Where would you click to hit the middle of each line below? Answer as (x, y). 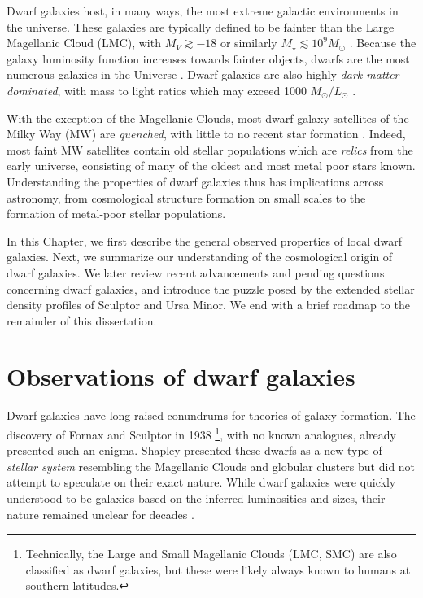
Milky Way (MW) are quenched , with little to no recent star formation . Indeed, (206, 134)
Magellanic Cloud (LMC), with (84, 43)
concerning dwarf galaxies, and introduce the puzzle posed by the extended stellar (211, 288)
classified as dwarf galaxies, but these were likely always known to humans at (218, 569)
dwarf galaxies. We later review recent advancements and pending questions (196, 272)
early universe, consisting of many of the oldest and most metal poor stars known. (211, 166)
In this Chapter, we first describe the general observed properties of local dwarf (205, 240)
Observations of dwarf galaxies (181, 376)
